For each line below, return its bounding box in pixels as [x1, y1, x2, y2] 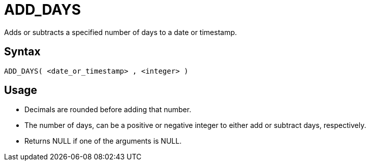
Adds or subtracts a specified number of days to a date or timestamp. [4, 27, 237, 37]
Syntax [4, 45, 41, 58]
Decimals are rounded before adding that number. [24, 105, 192, 114]
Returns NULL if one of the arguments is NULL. [24, 137, 182, 146]
